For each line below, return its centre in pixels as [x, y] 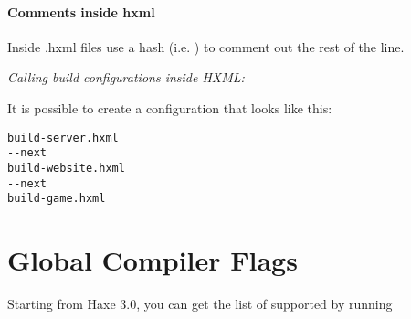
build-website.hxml [66, 168]
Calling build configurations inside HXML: [126, 77]
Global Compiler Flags [153, 260]
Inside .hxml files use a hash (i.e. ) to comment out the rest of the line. [206, 46]
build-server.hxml [63, 138]
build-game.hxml [57, 199]
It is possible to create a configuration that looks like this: [170, 107]
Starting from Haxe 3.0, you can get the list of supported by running [200, 303]
